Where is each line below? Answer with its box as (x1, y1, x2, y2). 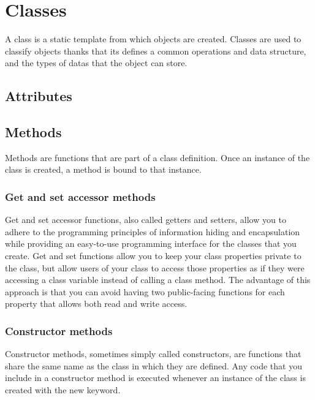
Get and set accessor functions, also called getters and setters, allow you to (5, 213, 286, 226)
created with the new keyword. (5, 383, 121, 396)
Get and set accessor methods (5, 189, 156, 204)
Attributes (5, 86, 72, 105)
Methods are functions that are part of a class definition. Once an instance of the (5, 151, 310, 164)
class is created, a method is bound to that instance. (5, 163, 202, 176)
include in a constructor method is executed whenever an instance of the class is (5, 371, 306, 384)
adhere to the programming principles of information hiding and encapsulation (5, 225, 300, 238)
